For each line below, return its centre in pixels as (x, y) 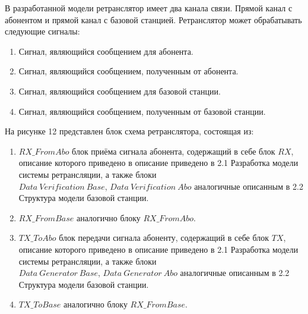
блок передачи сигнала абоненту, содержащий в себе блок (164, 238)
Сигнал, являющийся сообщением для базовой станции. (120, 91)
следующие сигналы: (42, 31)
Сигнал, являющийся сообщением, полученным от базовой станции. (142, 111)
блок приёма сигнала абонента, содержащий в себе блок (174, 151)
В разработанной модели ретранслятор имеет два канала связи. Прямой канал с (149, 8)
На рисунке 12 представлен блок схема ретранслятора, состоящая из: (129, 131)
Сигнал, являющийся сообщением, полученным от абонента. (128, 71)
